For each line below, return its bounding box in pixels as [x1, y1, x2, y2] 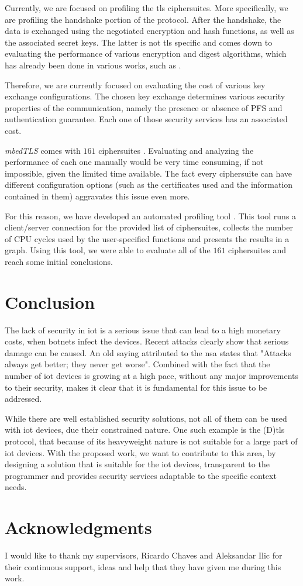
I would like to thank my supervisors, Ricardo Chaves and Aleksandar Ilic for [5, 549, 283, 561]
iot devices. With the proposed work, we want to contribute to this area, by [5, 446, 276, 459]
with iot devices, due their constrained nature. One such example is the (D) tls [5, 423, 285, 436]
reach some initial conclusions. [5, 255, 113, 267]
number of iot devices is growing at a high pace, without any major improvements [5, 369, 299, 381]
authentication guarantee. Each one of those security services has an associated [5, 113, 288, 125]
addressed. [5, 392, 42, 405]
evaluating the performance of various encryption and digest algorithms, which [5, 47, 287, 60]
